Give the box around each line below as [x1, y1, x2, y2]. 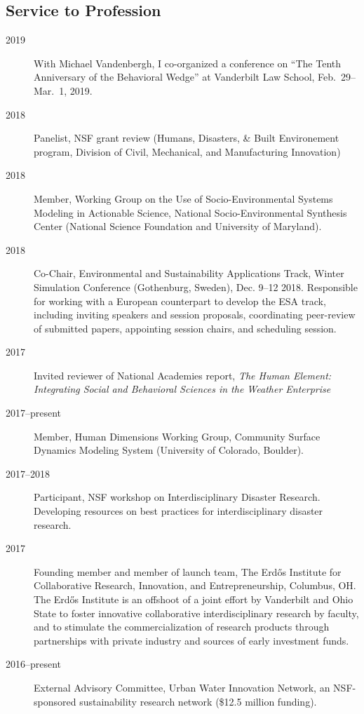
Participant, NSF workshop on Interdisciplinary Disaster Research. [34, 490, 321, 504]
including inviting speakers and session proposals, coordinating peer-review [34, 307, 356, 322]
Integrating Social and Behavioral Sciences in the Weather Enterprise [34, 382, 331, 396]
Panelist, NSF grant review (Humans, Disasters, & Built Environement [34, 130, 339, 145]
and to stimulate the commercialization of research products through [34, 619, 330, 634]
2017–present [6, 405, 62, 420]
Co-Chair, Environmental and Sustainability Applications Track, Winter [34, 266, 344, 281]
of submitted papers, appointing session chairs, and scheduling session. [34, 321, 337, 335]
